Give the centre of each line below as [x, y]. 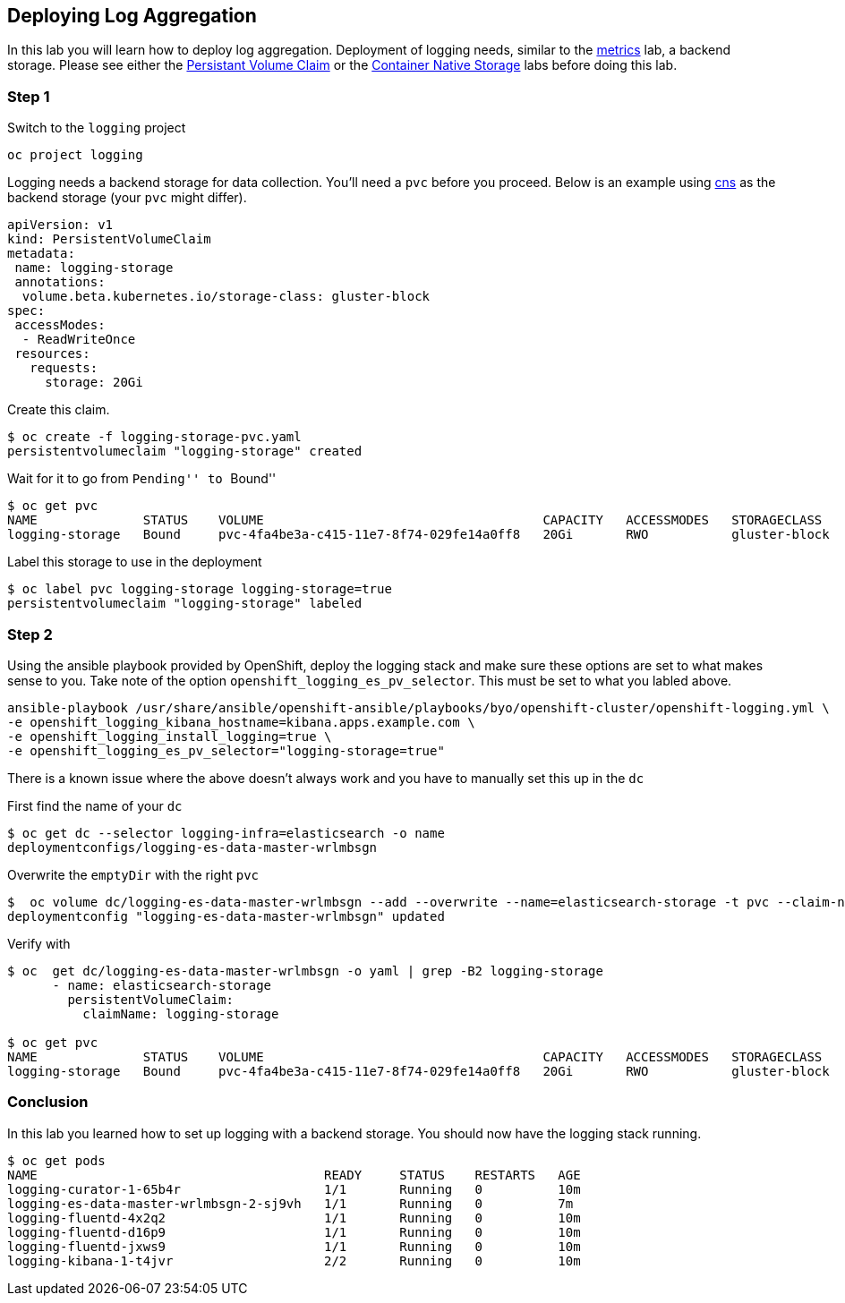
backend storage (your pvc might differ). [127, 198]
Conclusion [48, 1102]
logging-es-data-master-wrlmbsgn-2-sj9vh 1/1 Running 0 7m [290, 1203]
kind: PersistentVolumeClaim [109, 239]
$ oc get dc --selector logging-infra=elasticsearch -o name [226, 833]
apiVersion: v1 [60, 225]
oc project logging [75, 155]
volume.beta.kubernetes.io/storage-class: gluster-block [226, 297]
